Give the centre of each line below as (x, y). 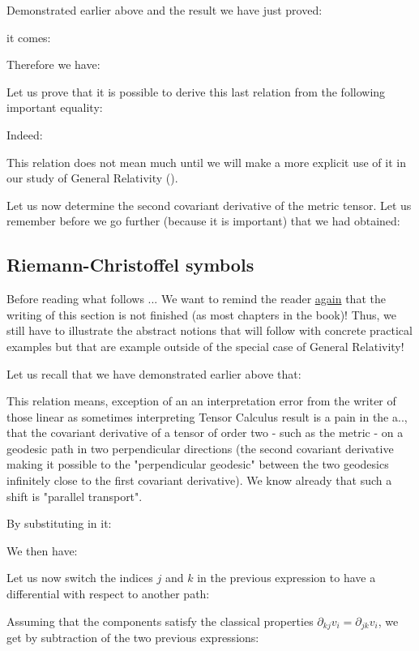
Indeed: (25, 134)
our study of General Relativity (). (92, 178)
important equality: (55, 107)
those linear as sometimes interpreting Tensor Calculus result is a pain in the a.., (207, 416)
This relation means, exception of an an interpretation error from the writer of (201, 401)
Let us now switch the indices (80, 578)
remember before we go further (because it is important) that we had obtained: (203, 221)
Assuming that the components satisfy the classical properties (160, 621)
